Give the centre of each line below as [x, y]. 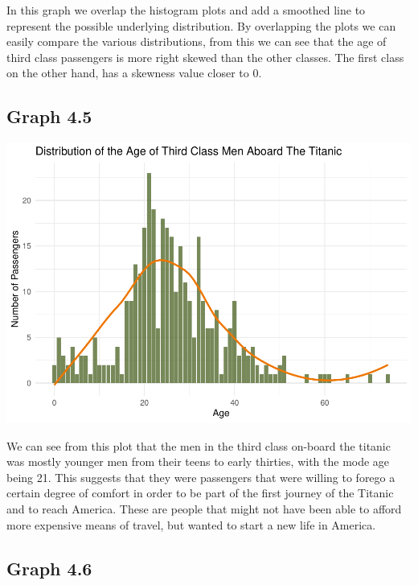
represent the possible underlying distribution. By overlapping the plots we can [201, 25]
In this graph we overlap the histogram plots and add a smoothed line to [186, 10]
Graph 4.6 [49, 568]
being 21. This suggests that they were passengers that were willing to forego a [201, 477]
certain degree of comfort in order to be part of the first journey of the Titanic [200, 493]
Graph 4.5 [49, 116]
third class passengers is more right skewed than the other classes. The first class [205, 57]
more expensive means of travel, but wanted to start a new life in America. [191, 524]
